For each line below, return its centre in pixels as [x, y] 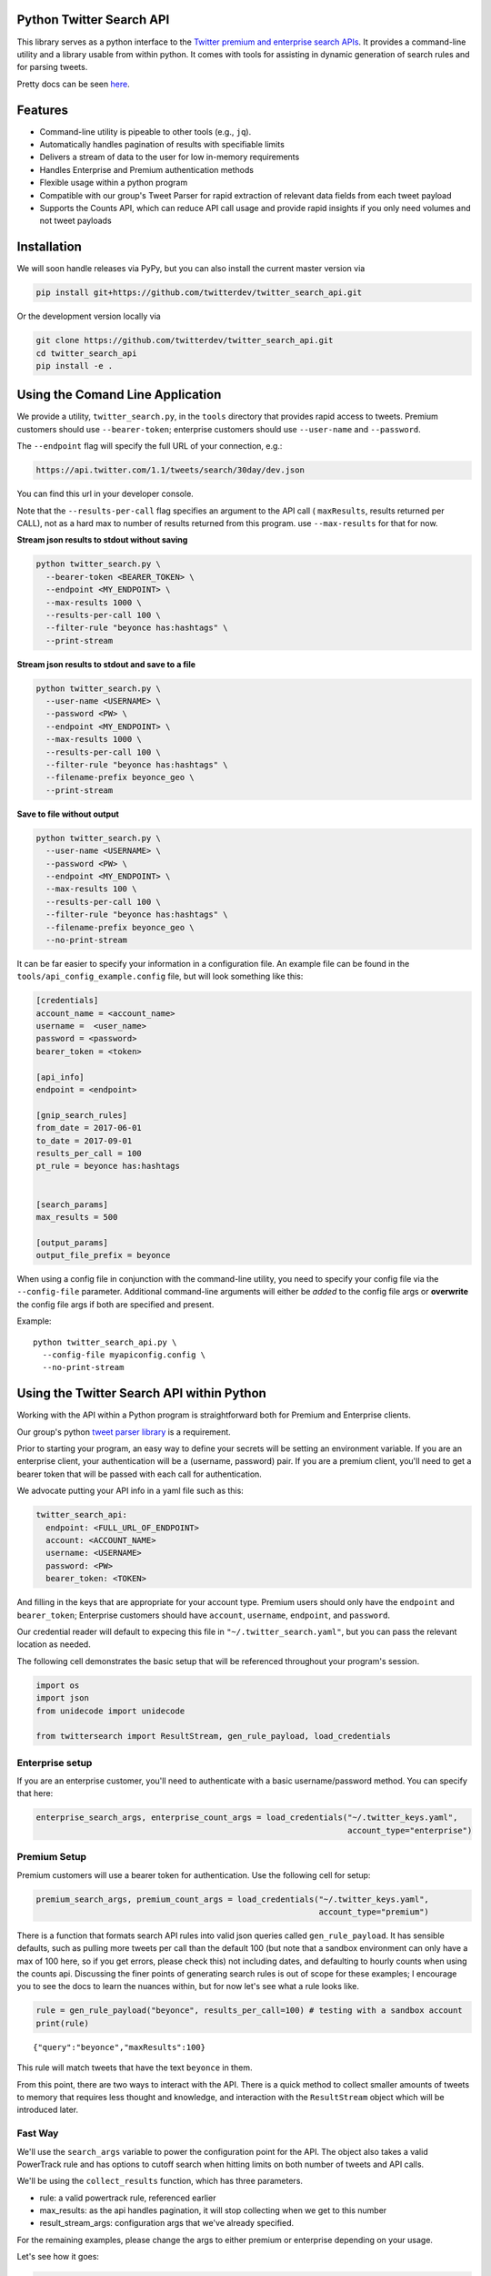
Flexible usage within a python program [114, 183]
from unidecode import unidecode [110, 1711]
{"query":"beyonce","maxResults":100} [120, 2047]
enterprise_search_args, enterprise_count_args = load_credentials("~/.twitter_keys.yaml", [247, 1818]
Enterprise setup [55, 1763]
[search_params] [72, 1204]
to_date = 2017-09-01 [84, 1141]
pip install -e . [75, 366]
